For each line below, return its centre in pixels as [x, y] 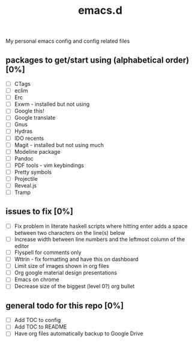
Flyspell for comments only [48, 252]
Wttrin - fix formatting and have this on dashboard [76, 260]
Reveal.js [25, 185]
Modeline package [37, 151]
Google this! [29, 111]
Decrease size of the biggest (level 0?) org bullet [74, 287]
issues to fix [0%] [39, 212]
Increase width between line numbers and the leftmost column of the [100, 239]
